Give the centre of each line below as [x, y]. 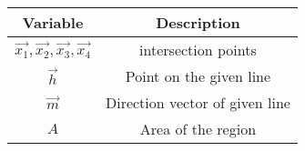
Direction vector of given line [198, 102]
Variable [53, 22]
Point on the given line [198, 76]
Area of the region [198, 129]
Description [198, 22]
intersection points [198, 50]
